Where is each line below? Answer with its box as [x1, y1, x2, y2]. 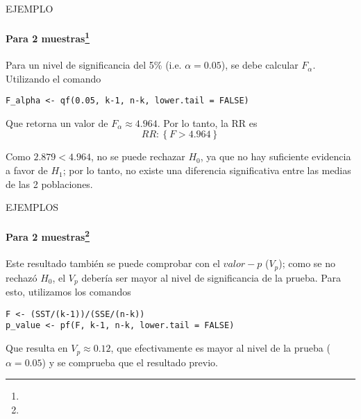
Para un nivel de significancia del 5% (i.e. [6, 58, 182, 72]
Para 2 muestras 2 [6, 228, 90, 244]
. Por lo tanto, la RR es [157, 115, 258, 130]
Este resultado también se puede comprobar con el [6, 256, 220, 271]
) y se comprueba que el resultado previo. [42, 354, 218, 369]
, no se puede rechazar [90, 149, 185, 164]
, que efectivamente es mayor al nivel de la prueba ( [110, 341, 330, 355]
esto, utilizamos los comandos [6, 284, 131, 299]
